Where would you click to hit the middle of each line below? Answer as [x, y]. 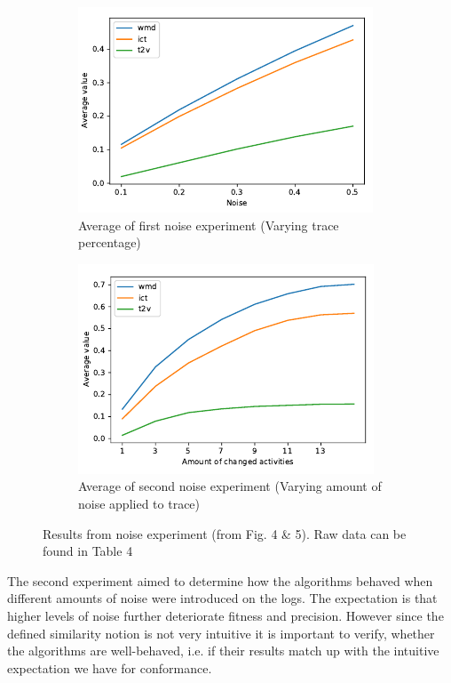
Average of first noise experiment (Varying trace [209, 225]
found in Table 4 [88, 551]
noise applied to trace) [139, 503]
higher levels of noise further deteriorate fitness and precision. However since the [225, 615]
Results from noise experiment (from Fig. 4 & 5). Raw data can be [225, 533]
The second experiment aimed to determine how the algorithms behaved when [220, 580]
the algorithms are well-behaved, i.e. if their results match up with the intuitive [223, 651]
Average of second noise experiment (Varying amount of [230, 486]
